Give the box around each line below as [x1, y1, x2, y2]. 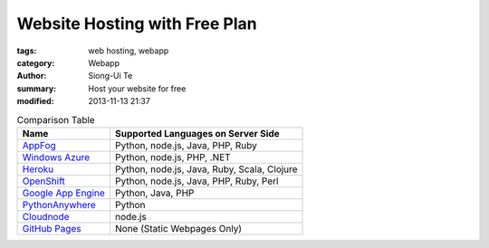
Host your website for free [88, 82, 187, 94]
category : [16, 57, 55, 68]
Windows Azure [22, 150, 91, 163]
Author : [16, 71, 47, 81]
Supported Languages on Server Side [114, 127, 280, 139]
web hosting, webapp [88, 45, 169, 56]
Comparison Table [16, 113, 95, 126]
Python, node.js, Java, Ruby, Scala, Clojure [114, 163, 298, 176]
